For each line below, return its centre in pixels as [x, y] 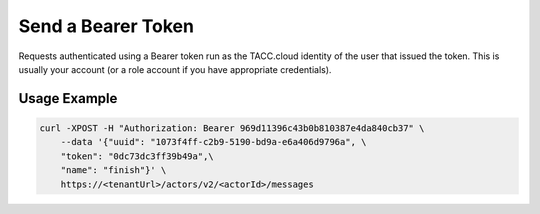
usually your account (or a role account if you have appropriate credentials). [175, 69]
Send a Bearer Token [106, 26]
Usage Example [68, 98]
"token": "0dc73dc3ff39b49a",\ [137, 156]
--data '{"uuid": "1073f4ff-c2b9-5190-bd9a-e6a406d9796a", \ [213, 142]
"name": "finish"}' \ [113, 170]
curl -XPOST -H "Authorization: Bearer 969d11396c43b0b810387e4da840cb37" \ [232, 128]
